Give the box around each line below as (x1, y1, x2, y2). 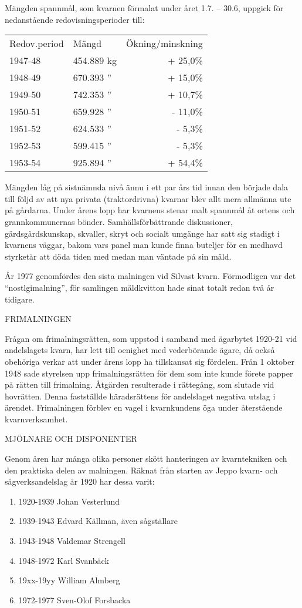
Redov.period (9, 36, 64, 51)
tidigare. (5, 293, 35, 305)
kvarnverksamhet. (5, 412, 68, 425)
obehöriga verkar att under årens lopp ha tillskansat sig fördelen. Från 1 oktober (5, 355, 294, 367)
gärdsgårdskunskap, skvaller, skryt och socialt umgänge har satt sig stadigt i (5, 227, 280, 239)
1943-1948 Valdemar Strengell (18, 535, 125, 547)
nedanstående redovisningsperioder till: (5, 13, 145, 25)
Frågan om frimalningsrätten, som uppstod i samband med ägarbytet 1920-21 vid (5, 332, 297, 344)
